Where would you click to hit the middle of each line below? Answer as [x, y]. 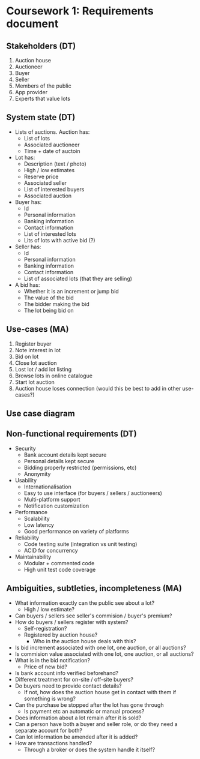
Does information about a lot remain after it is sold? [78, 718]
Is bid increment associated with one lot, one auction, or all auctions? [100, 647]
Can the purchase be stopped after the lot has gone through [89, 705]
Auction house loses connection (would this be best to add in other [98, 388]
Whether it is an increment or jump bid [71, 291]
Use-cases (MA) [38, 329]
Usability [26, 480]
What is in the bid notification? [52, 660]
